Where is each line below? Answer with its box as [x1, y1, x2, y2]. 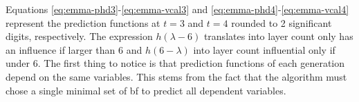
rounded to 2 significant [231, 15, 332, 30]
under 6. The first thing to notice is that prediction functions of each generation [6, 56, 345, 70]
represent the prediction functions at [6, 15, 160, 30]
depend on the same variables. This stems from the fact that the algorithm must [6, 69, 347, 83]
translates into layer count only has [203, 29, 353, 43]
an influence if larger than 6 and [6, 42, 142, 57]
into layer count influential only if [193, 42, 335, 57]
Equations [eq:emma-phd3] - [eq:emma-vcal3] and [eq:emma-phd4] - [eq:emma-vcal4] [6, 2, 349, 16]
